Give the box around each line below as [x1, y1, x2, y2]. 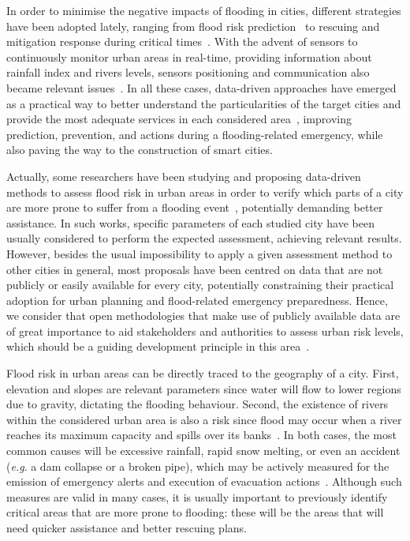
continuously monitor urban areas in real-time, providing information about [6, 48, 372, 65]
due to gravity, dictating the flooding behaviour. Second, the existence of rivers [6, 396, 389, 412]
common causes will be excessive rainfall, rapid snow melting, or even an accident [6, 442, 401, 459]
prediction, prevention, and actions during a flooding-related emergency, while [6, 126, 383, 142]
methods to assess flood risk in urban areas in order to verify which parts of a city [6, 183, 404, 200]
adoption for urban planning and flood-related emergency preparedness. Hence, [6, 291, 388, 308]
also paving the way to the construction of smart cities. [6, 141, 273, 158]
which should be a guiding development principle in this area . [6, 338, 310, 355]
